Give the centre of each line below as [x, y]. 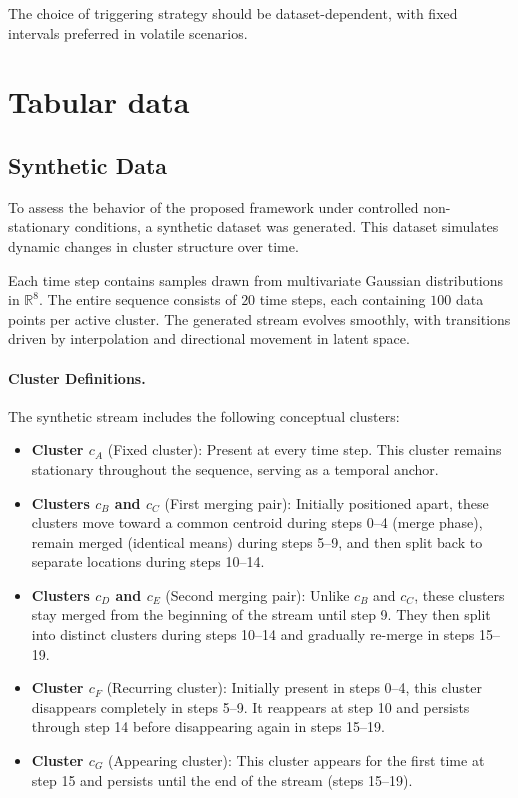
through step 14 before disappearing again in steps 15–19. [208, 726]
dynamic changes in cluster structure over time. [153, 245]
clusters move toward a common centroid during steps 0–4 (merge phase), [257, 522]
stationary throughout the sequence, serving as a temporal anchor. [235, 468]
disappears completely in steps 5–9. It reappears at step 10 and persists [250, 706]
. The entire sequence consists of [137, 299]
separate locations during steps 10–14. [148, 561]
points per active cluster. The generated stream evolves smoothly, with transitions [259, 318]
